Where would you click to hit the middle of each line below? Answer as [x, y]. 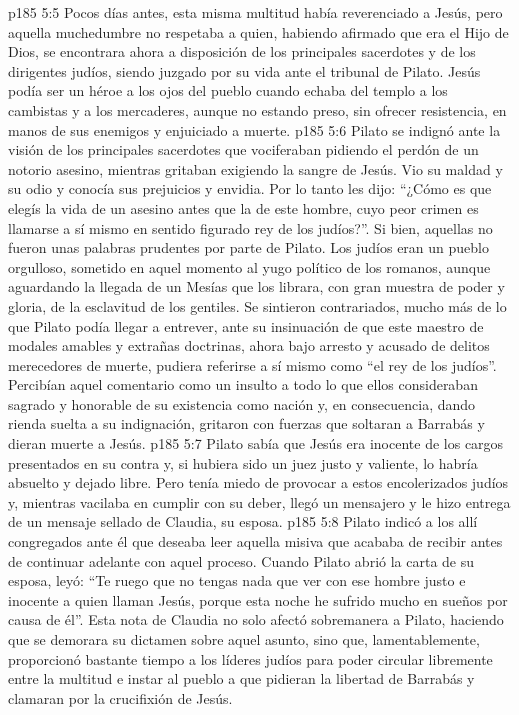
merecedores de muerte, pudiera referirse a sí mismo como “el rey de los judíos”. [252, 364]
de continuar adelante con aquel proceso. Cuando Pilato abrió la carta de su [241, 560]
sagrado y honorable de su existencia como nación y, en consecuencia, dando [242, 403]
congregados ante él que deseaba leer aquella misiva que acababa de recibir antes [255, 541]
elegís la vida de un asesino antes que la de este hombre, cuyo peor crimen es [243, 207]
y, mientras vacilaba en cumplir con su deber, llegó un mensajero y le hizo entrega [259, 501]
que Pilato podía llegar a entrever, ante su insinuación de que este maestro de [246, 325]
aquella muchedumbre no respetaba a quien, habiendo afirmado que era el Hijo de [258, 31]
